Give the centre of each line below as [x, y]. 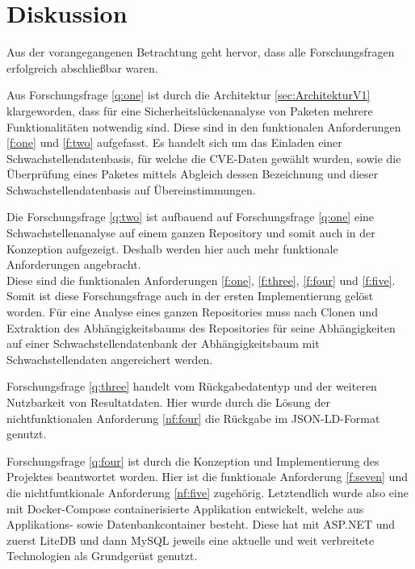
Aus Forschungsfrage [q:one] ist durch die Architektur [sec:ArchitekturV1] [189, 95]
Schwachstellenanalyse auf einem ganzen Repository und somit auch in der [191, 233]
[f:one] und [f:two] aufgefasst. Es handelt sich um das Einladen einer [174, 142]
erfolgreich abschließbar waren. [82, 67]
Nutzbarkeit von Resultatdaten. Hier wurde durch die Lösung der [168, 402]
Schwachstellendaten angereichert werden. [110, 359]
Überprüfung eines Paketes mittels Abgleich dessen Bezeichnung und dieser [193, 174]
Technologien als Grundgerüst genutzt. [102, 556]
